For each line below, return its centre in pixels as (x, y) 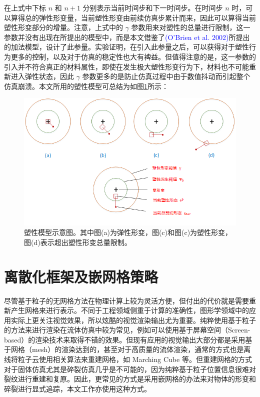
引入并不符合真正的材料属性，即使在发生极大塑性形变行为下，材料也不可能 (126, 66)
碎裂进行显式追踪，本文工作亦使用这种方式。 (77, 388)
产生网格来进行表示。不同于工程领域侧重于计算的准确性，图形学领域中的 (130, 310)
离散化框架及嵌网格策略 (81, 276)
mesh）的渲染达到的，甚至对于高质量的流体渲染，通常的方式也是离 (141, 349)
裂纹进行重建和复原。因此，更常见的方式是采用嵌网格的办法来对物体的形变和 (130, 379)
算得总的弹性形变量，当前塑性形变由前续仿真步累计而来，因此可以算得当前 (133, 17)
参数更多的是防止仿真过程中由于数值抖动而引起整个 (166, 76)
